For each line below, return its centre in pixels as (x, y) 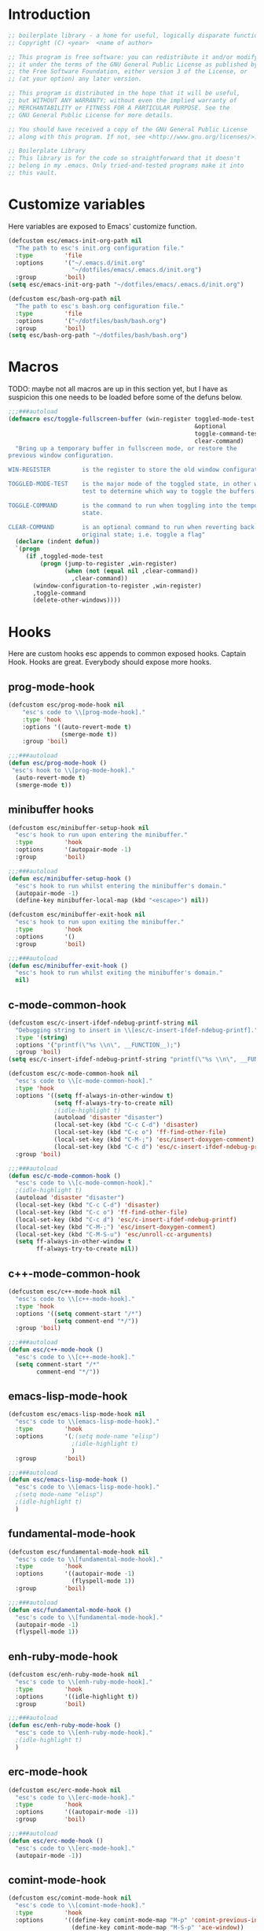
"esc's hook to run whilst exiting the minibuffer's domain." (119, 973)
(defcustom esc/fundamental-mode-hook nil (79, 1552)
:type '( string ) (42, 1037)
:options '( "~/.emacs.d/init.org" (81, 263)
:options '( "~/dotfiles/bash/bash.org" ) (91, 321)
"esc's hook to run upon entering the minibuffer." (102, 835)
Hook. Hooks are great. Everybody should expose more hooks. (110, 662)
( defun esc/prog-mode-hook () (58, 763)
